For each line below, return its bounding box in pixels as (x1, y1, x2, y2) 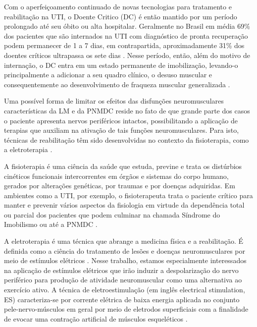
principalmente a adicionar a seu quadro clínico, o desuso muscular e (4, 69, 212, 80)
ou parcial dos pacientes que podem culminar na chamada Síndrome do (4, 209, 220, 219)
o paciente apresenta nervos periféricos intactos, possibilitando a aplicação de (4, 115, 238, 125)
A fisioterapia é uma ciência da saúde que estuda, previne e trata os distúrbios (4, 161, 242, 171)
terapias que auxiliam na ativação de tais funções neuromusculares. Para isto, (4, 125, 239, 135)
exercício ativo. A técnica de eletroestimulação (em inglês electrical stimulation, (4, 284, 245, 295)
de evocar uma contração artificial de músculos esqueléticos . (4, 313, 188, 324)
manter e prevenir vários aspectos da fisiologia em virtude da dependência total (4, 200, 245, 210)
